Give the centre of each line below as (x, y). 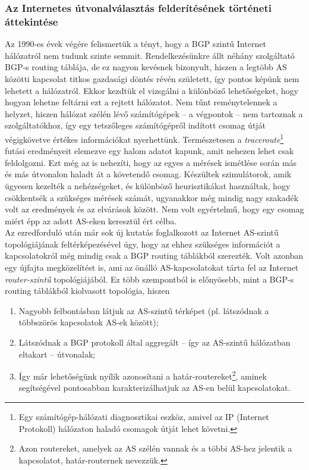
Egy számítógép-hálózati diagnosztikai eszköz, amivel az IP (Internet (144, 417)
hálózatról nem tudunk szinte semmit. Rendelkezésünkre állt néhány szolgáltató (150, 55)
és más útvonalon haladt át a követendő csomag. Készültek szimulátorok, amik (148, 174)
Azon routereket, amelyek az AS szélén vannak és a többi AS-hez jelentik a (155, 448)
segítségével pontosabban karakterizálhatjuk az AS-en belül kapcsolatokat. (154, 388)
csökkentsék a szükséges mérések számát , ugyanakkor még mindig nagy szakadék (152, 197)
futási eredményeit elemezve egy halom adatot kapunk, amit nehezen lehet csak (149, 151)
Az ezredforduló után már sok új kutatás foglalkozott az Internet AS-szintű (142, 232)
